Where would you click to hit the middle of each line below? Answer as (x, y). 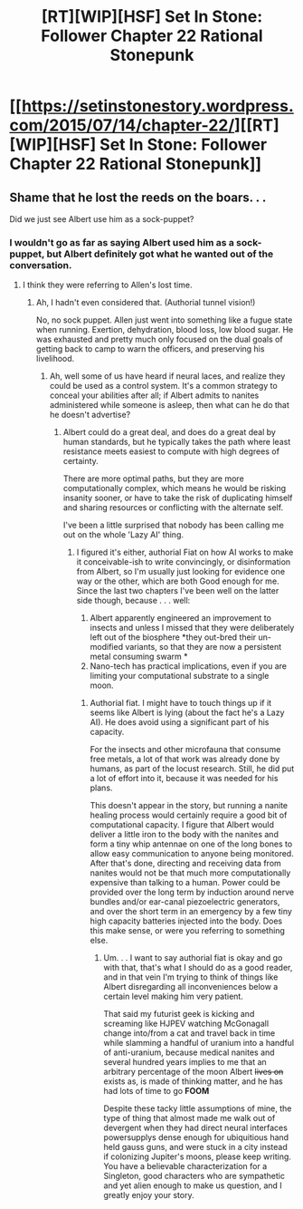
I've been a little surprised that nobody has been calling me (174, 525)
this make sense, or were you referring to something (187, 931)
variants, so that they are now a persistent (204, 647)
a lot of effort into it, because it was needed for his (184, 779)
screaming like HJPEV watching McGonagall (186, 1024)
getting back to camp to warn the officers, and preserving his (150, 349)
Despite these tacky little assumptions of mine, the (198, 1108)
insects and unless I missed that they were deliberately (192, 628)
